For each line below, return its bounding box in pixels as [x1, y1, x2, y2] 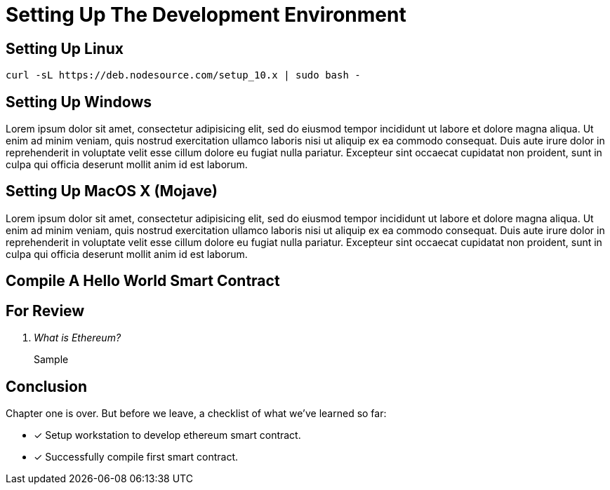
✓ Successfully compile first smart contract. [34, 450, 238, 463]
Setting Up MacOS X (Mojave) [6, 182, 218, 200]
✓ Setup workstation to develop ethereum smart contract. [34, 428, 301, 441]
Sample [34, 353, 69, 366]
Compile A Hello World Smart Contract [6, 272, 280, 290]
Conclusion [6, 377, 88, 395]
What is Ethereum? [34, 332, 121, 344]
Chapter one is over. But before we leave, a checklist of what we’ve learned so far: [6, 407, 387, 419]
